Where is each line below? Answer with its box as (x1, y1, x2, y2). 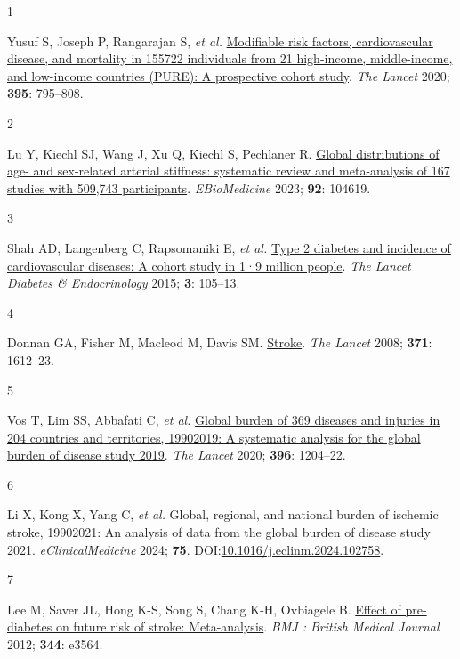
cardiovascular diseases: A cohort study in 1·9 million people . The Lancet (7, 256, 411, 274)
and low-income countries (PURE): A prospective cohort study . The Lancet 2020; (7, 66, 450, 85)
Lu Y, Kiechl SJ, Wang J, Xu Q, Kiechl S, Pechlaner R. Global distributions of (7, 143, 440, 162)
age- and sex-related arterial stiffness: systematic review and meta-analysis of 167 (7, 161, 450, 180)
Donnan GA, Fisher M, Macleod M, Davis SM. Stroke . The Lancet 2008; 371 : (7, 333, 432, 352)
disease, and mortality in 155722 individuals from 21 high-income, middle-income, (7, 49, 453, 68)
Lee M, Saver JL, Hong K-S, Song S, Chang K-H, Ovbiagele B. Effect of (7, 599, 401, 618)
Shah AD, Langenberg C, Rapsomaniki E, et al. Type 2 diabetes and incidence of (7, 238, 451, 256)
